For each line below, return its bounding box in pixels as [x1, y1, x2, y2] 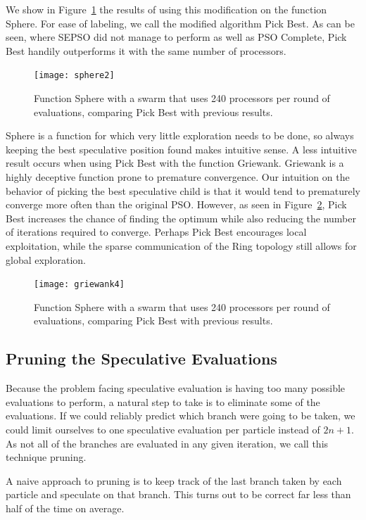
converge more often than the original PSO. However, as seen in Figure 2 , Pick [6, 197, 347, 212]
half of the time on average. [6, 500, 125, 515]
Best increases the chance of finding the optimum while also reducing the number [6, 210, 356, 225]
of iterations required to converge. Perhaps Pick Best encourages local [6, 224, 307, 239]
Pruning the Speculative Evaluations [6, 348, 277, 369]
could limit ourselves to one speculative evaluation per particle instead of [6, 421, 320, 436]
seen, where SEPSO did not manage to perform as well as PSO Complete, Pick [6, 30, 347, 44]
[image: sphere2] [34, 70, 115, 81]
